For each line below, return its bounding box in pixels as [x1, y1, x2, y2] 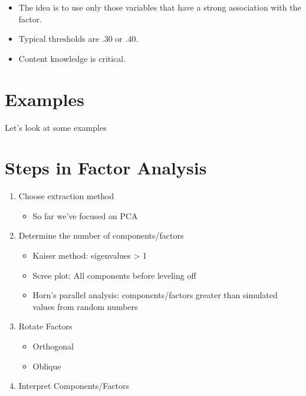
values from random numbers [32, 300, 138, 312]
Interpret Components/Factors [18, 379, 129, 392]
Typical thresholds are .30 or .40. [18, 32, 139, 45]
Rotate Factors [18, 320, 73, 332]
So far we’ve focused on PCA [32, 209, 138, 222]
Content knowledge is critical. [18, 52, 126, 64]
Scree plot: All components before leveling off [32, 269, 196, 281]
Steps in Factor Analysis [5, 156, 207, 180]
